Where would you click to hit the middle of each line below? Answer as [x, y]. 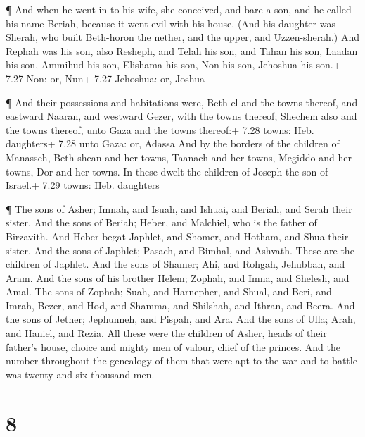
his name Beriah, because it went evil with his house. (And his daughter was [171, 23]
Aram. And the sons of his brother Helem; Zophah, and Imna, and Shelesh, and [178, 277]
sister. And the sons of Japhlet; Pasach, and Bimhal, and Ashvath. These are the [180, 250]
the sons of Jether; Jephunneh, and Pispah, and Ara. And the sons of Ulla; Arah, [181, 319]
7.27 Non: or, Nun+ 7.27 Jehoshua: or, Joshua [105, 78]
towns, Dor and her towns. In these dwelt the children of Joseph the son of [167, 171]
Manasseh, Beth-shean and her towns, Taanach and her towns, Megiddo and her [179, 157]
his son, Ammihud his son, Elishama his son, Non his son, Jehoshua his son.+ [173, 64]
